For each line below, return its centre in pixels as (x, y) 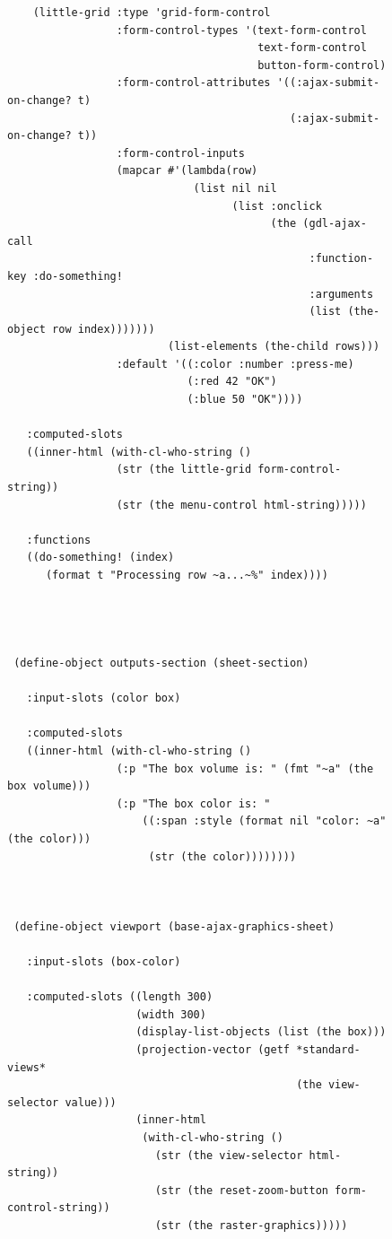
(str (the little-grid (184, 470)
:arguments (341, 294)
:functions (59, 540)
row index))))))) (104, 329)
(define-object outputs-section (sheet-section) (161, 663)
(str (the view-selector (229, 1155)
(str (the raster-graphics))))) (251, 1225)
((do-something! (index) (100, 558)
